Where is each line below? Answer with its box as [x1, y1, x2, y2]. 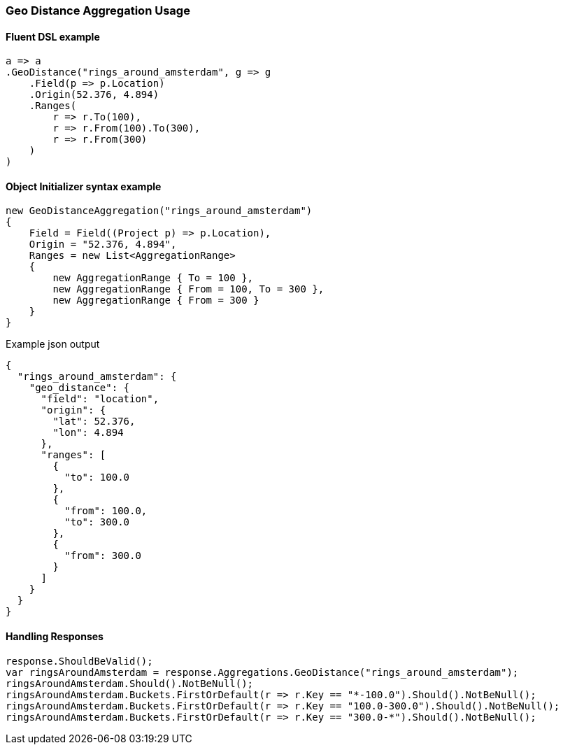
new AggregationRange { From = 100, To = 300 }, [52, 283, 325, 295]
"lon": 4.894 [52, 427, 124, 439]
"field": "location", [41, 393, 159, 405]
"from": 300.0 [64, 550, 141, 562]
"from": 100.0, [64, 505, 148, 517]
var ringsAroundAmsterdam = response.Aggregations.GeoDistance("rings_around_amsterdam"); [6, 666, 519, 678]
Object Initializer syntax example [6, 180, 162, 192]
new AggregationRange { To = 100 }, [52, 272, 254, 284]
